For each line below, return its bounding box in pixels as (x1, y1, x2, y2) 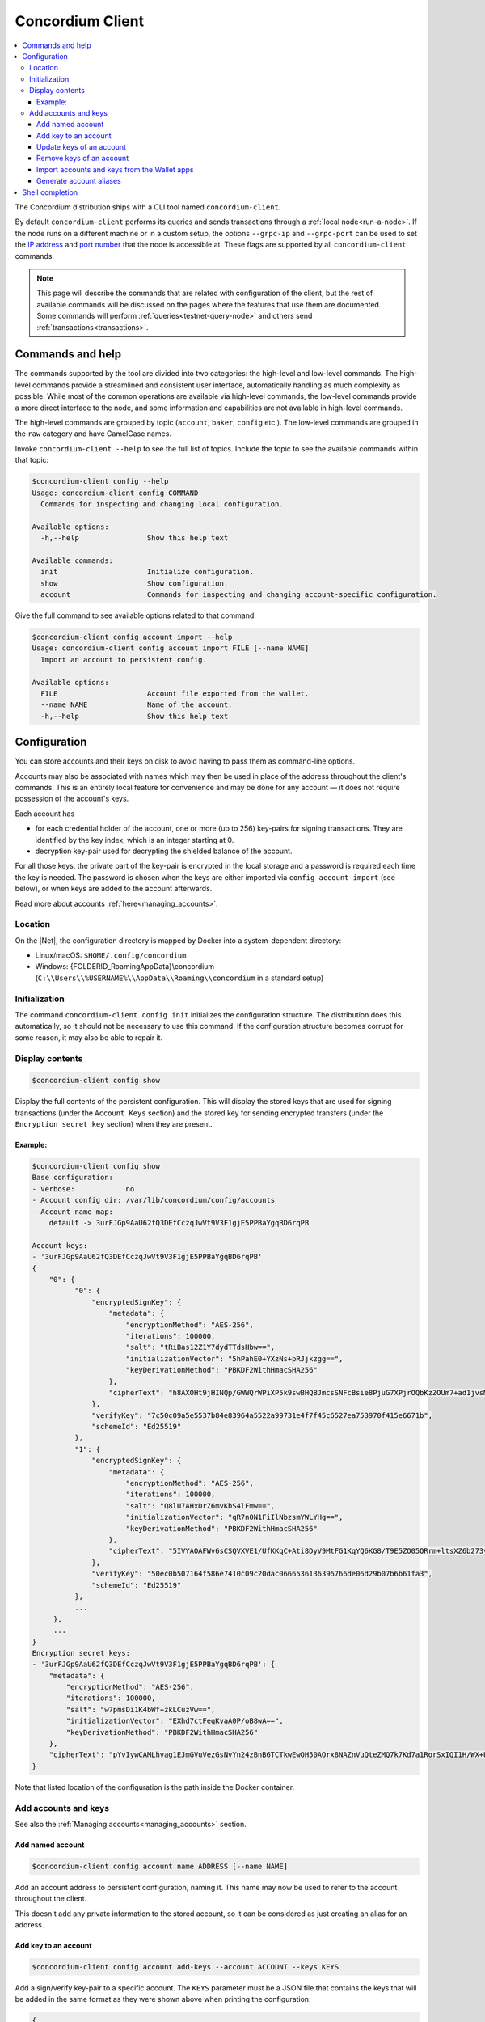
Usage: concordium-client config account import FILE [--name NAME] (32, 644, 310, 653)
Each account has (15, 809, 75, 819)
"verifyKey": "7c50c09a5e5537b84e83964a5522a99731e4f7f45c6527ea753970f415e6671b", (91, 1411, 432, 1419)
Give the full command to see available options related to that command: (15, 611, 256, 620)
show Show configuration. (40, 578, 229, 588)
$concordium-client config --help (32, 477, 169, 486)
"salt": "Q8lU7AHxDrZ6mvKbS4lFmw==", (125, 1501, 276, 1510)
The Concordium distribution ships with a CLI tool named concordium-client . (15, 202, 281, 212)
